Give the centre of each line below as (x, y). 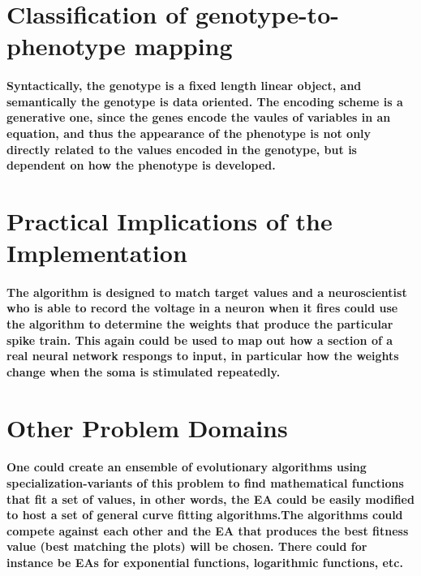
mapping (183, 46)
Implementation (97, 253)
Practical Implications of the (170, 220)
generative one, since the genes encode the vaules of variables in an (199, 117)
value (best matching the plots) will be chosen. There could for (187, 546)
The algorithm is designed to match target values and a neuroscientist (207, 292)
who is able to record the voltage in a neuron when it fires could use (202, 308)
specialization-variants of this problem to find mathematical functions (205, 483)
